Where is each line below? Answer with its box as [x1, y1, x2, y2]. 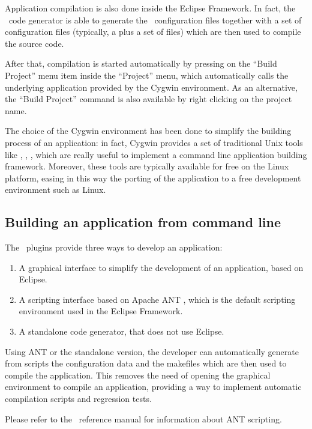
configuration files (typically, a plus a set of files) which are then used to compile [5, 25, 301, 38]
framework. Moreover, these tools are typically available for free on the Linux [5, 160, 289, 172]
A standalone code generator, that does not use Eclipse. [19, 325, 224, 338]
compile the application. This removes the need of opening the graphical [5, 368, 271, 381]
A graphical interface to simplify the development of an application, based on [19, 261, 304, 273]
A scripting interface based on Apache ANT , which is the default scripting [19, 293, 296, 305]
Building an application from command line [5, 213, 281, 231]
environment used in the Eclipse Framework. [19, 305, 183, 317]
